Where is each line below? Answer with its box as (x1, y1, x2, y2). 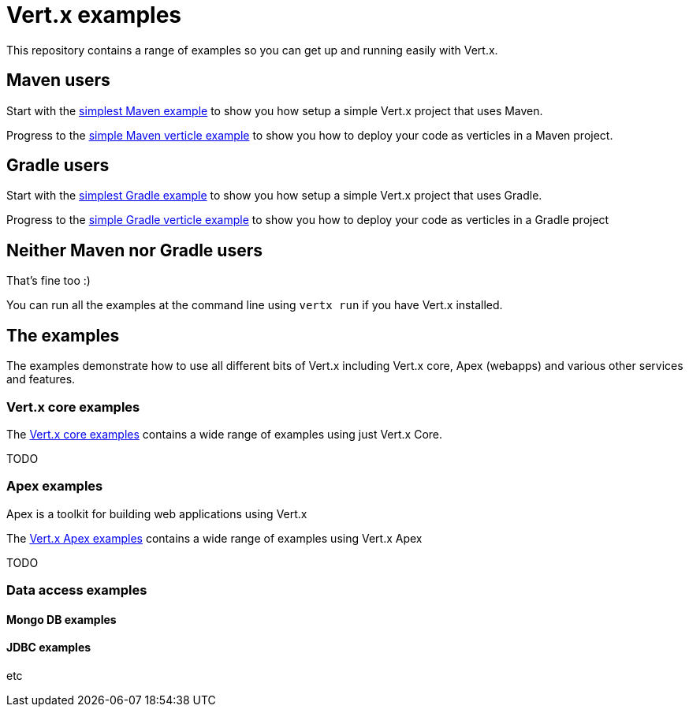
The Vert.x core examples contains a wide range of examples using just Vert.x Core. (6, 427, 443, 441)
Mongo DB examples (6, 612, 117, 626)
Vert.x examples (6, 2, 182, 28)
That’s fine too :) (6, 274, 91, 288)
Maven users (6, 70, 110, 91)
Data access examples (6, 582, 147, 598)
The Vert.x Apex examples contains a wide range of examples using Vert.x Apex (6, 531, 423, 545)
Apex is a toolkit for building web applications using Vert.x (6, 506, 307, 521)
